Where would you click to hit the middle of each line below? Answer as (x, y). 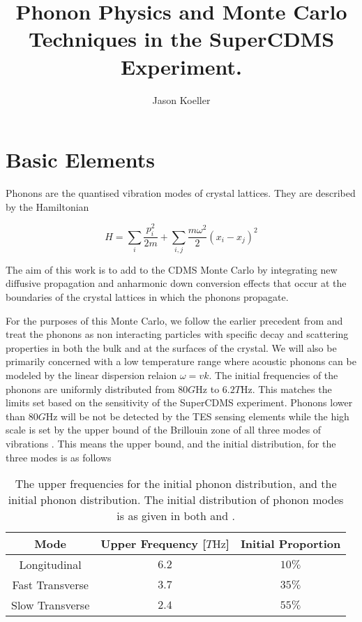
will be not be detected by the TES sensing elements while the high (205, 416)
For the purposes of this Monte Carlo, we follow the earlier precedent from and (174, 320)
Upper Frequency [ (153, 544)
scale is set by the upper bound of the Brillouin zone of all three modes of (164, 430)
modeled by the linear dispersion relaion (91, 375)
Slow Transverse (51, 605)
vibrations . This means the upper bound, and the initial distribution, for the (171, 443)
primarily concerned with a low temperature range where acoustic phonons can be (181, 361)
